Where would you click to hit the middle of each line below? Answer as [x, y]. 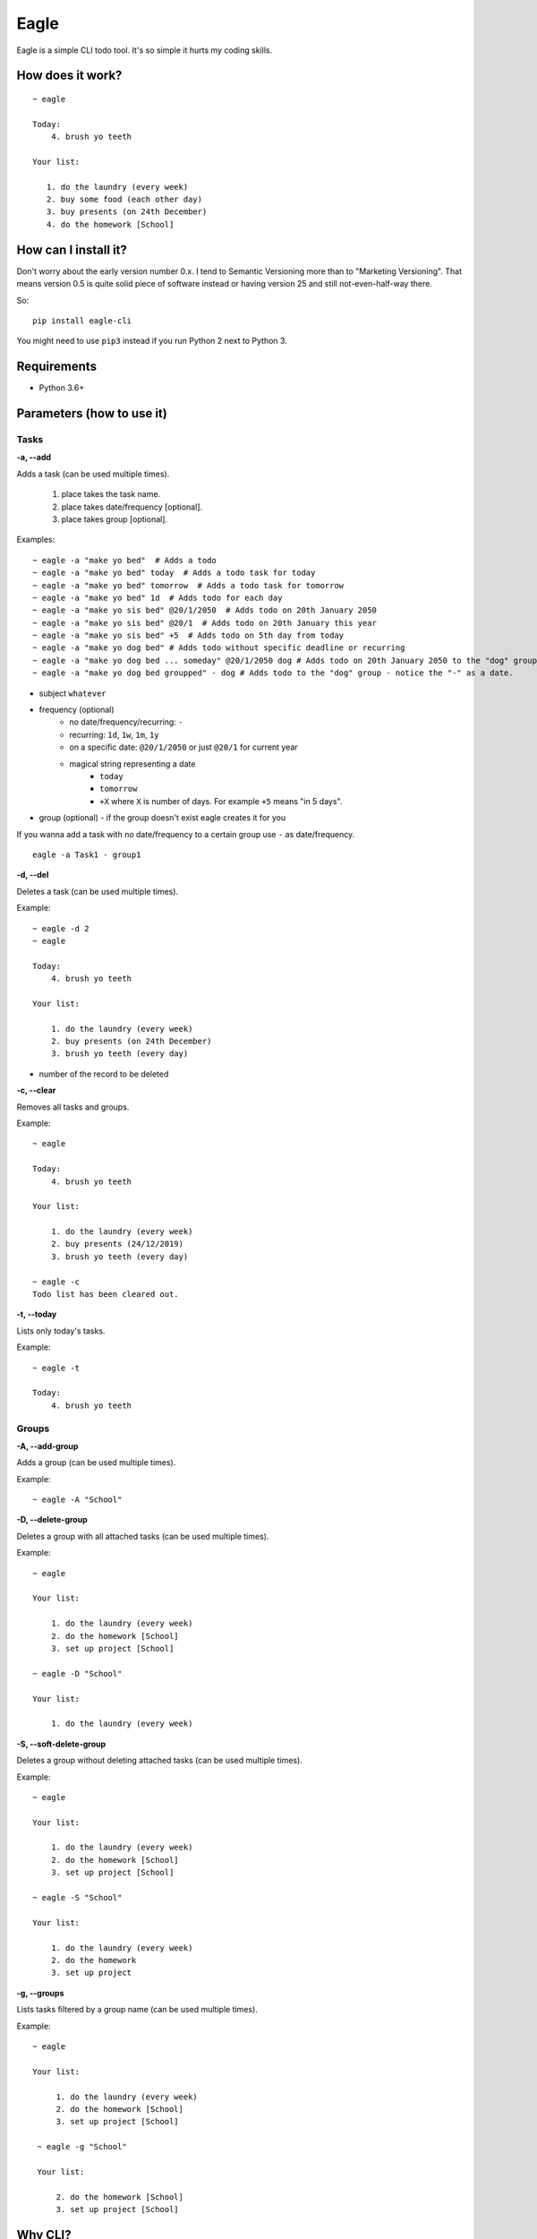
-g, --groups [40, 1993]
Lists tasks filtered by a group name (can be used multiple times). [137, 2010]
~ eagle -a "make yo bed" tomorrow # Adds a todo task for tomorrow [188, 585]
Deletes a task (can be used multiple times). [98, 891]
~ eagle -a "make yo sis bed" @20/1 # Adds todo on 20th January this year [205, 623]
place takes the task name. [111, 494]
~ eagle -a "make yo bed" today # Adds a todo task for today [174, 573]
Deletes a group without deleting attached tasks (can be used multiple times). [160, 1761]
